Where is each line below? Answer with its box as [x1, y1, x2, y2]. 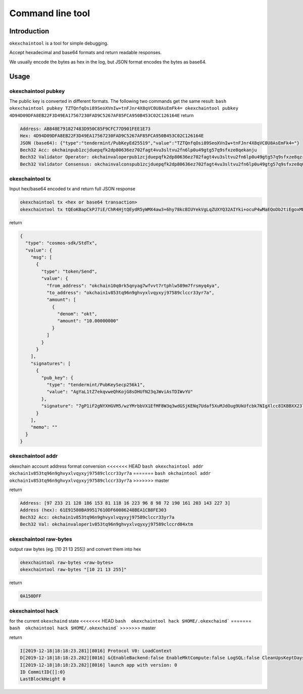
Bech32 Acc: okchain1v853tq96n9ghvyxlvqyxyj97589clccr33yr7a [20, 514, 175, 520]
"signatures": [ [30, 360, 71, 366]
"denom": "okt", [57, 311, 98, 317]
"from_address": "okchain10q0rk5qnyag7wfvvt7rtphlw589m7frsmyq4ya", [46, 282, 220, 289]
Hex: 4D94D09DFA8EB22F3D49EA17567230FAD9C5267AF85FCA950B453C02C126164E [20, 133, 204, 139]
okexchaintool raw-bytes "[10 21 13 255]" [20, 567, 127, 573]
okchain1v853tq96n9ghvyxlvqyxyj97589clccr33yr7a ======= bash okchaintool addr [9, 470, 211, 476]
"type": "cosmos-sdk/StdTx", [25, 240, 98, 246]
